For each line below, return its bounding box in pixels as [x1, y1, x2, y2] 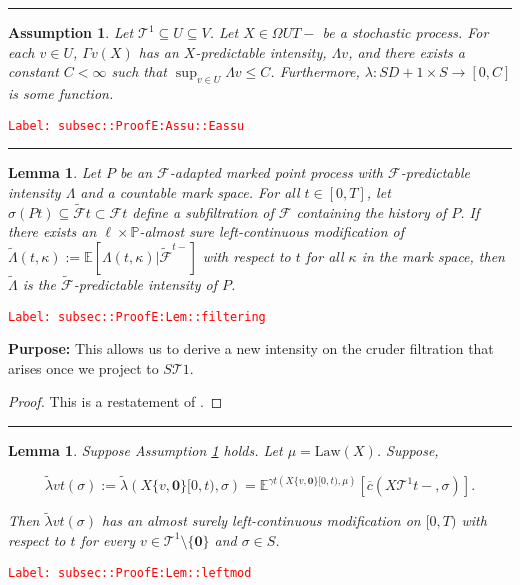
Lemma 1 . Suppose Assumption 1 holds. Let [8, 440, 283, 461]
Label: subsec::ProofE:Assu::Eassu [8, 118, 245, 133]
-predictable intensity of [73, 274, 218, 295]
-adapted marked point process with [169, 162, 384, 183]
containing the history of [296, 201, 447, 222]
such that [111, 61, 167, 82]
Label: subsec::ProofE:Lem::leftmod [8, 565, 252, 580]
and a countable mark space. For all [80, 181, 300, 202]
